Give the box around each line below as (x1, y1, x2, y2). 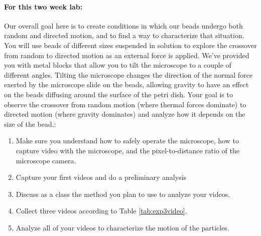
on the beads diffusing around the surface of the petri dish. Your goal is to (4, 89, 233, 99)
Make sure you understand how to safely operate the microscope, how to (16, 135, 239, 146)
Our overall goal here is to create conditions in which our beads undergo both (4, 20, 243, 31)
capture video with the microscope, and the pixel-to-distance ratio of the (16, 145, 239, 155)
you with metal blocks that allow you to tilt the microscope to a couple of (4, 60, 231, 70)
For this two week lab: (4, 1, 83, 12)
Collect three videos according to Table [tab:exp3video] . (16, 205, 187, 216)
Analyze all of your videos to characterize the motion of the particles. (16, 222, 229, 232)
